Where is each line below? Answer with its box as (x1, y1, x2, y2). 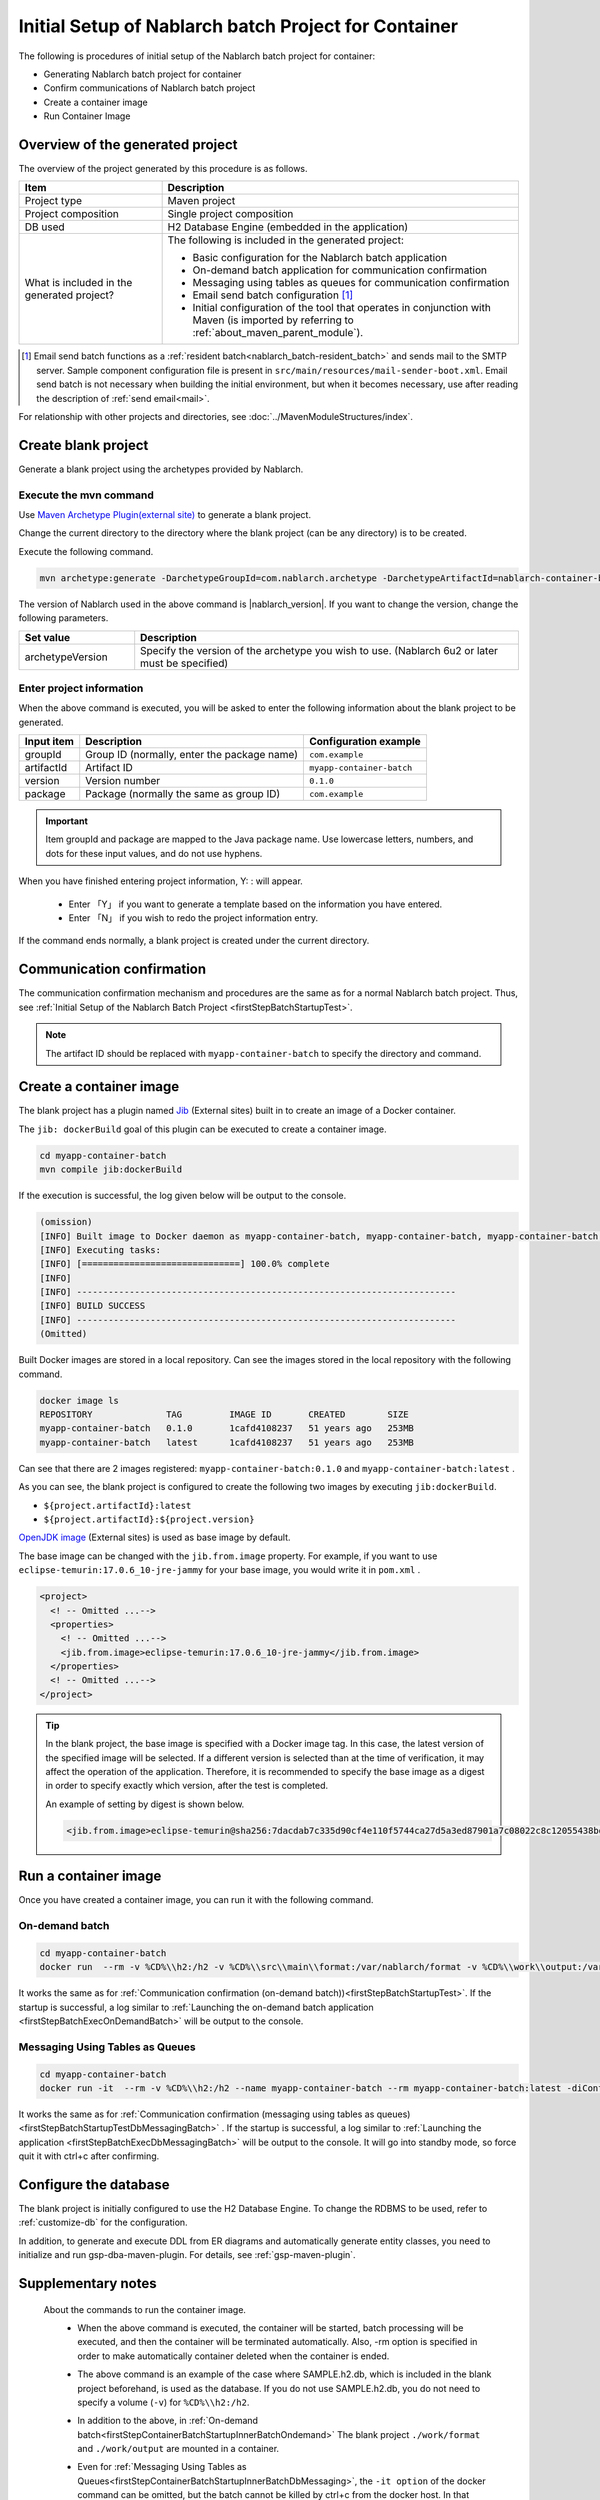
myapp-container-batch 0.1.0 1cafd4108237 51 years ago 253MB (39, 1423, 415, 1434)
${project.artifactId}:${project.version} (43, 1513, 255, 1525)
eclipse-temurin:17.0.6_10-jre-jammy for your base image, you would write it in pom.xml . (18, 1564, 421, 1576)
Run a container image (18, 1868, 162, 1885)
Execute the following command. (18, 545, 154, 557)
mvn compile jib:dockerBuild (39, 1164, 183, 1175)
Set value (24, 630, 70, 644)
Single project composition (167, 207, 294, 221)
